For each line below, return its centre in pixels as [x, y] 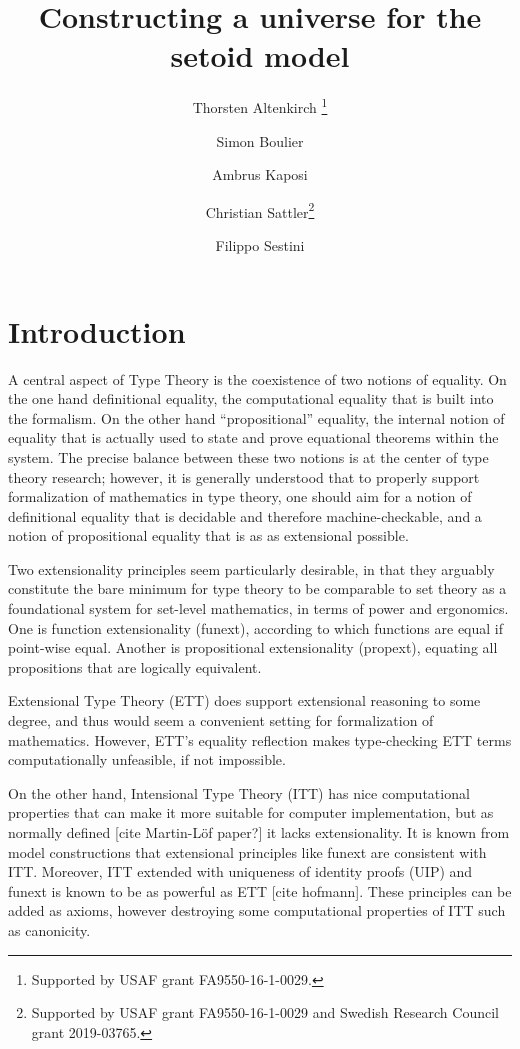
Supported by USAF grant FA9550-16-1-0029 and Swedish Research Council [265, 1012]
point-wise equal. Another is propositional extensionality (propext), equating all [253, 647]
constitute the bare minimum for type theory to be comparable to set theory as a [257, 588]
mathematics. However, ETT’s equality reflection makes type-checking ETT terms [260, 739]
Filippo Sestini [260, 245]
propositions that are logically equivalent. [135, 666]
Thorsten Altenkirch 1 [260, 105]
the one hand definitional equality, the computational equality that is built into [251, 398]
